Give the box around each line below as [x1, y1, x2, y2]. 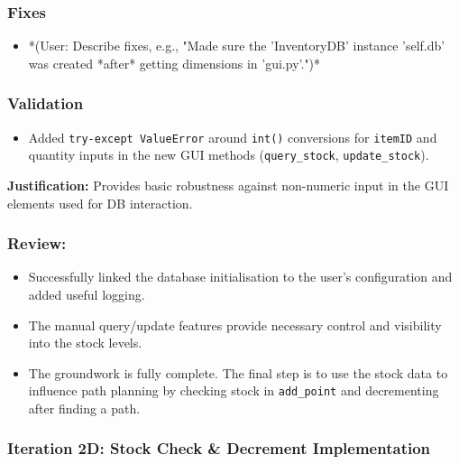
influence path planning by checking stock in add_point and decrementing [28, 381, 439, 400]
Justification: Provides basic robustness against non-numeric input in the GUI [7, 175, 449, 194]
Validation [7, 92, 84, 115]
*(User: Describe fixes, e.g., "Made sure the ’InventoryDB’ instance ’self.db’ [28, 36, 445, 55]
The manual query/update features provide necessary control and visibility [28, 315, 442, 334]
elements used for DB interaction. [7, 193, 193, 212]
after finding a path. [28, 398, 141, 417]
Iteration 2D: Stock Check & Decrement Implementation [7, 437, 431, 459]
